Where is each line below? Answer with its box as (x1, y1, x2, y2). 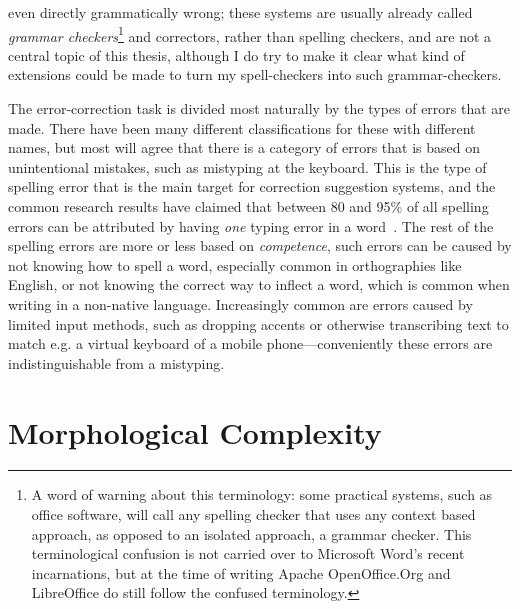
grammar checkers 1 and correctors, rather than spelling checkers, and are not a (8, 22, 492, 46)
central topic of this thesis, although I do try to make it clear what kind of (8, 44, 465, 65)
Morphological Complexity (8, 411, 382, 452)
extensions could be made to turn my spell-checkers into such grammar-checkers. (8, 64, 502, 85)
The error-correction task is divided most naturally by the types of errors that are (8, 98, 511, 119)
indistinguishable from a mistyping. (8, 352, 225, 373)
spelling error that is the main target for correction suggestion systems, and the (8, 176, 496, 197)
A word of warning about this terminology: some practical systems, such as (31, 484, 493, 505)
